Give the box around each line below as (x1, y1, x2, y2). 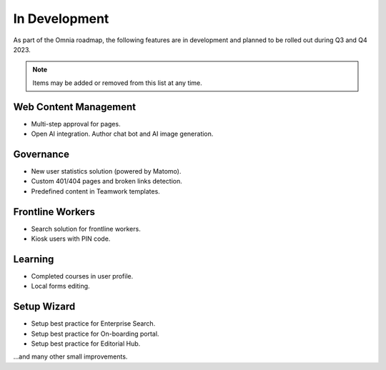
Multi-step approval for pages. (31, 119, 121, 128)
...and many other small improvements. (13, 352, 128, 361)
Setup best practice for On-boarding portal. (31, 329, 159, 338)
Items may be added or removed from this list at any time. (32, 79, 203, 87)
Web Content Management (13, 101, 136, 113)
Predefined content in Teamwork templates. (31, 186, 160, 196)
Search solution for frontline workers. (31, 224, 141, 233)
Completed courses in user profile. (31, 271, 134, 280)
